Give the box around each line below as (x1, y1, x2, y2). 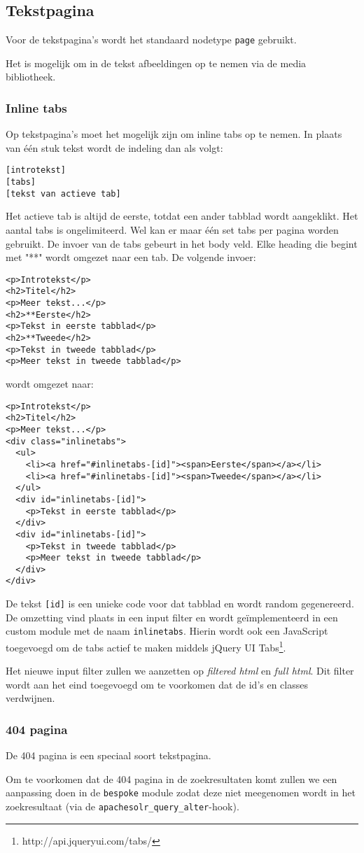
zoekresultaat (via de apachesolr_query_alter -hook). (6, 799, 239, 814)
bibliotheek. (6, 69, 56, 84)
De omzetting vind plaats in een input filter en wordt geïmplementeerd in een (6, 609, 338, 624)
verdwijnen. (6, 691, 55, 705)
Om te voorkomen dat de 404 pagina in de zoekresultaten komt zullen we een (6, 771, 337, 786)
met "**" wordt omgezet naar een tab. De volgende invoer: (6, 250, 256, 265)
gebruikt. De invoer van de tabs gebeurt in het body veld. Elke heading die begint (6, 236, 358, 251)
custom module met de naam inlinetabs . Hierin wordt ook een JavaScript (6, 623, 328, 638)
